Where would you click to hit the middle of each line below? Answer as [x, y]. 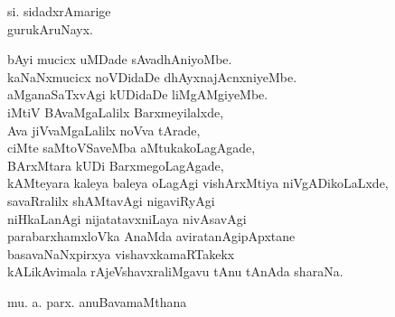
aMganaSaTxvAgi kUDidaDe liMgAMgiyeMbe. [138, 94]
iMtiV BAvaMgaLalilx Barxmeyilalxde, [116, 112]
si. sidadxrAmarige [59, 11]
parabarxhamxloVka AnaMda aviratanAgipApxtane [151, 236]
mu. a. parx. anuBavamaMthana [97, 301]
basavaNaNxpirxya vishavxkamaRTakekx [121, 253]
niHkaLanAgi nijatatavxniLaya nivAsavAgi [127, 218]
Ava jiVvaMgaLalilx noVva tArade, [104, 130]
